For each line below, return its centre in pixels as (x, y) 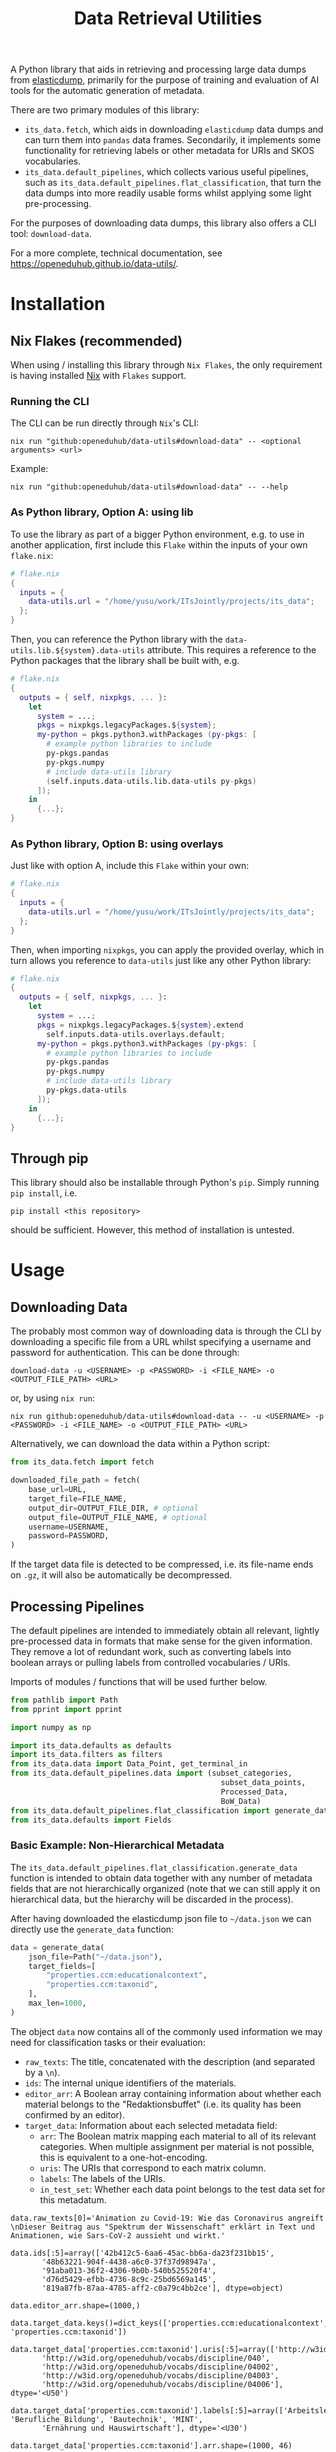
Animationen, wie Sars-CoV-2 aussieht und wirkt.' (118, 2235)
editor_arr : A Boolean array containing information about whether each (173, 2093)
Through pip (49, 1158)
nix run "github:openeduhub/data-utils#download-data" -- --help (149, 487)
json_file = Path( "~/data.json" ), (95, 1957)
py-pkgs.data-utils (87, 1090)
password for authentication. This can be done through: (125, 1353)
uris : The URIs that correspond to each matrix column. (153, 2168)
